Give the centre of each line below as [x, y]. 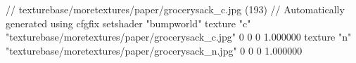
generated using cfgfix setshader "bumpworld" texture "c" [128, 23]
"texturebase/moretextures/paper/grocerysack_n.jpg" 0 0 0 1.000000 [154, 50]
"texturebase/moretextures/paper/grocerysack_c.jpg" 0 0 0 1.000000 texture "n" [179, 37]
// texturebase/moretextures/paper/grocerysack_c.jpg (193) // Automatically [175, 9]
